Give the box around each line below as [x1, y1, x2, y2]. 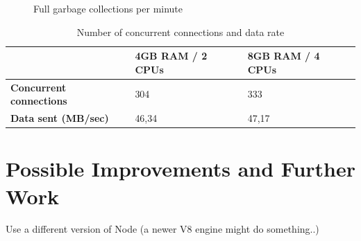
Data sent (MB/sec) [10, 111, 109, 125]
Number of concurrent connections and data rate [76, 24, 285, 39]
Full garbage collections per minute [33, 1, 183, 15]
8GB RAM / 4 [247, 48, 320, 63]
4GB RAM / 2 [135, 48, 208, 63]
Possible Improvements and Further [6, 154, 356, 183]
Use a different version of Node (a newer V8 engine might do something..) [6, 222, 319, 236]
